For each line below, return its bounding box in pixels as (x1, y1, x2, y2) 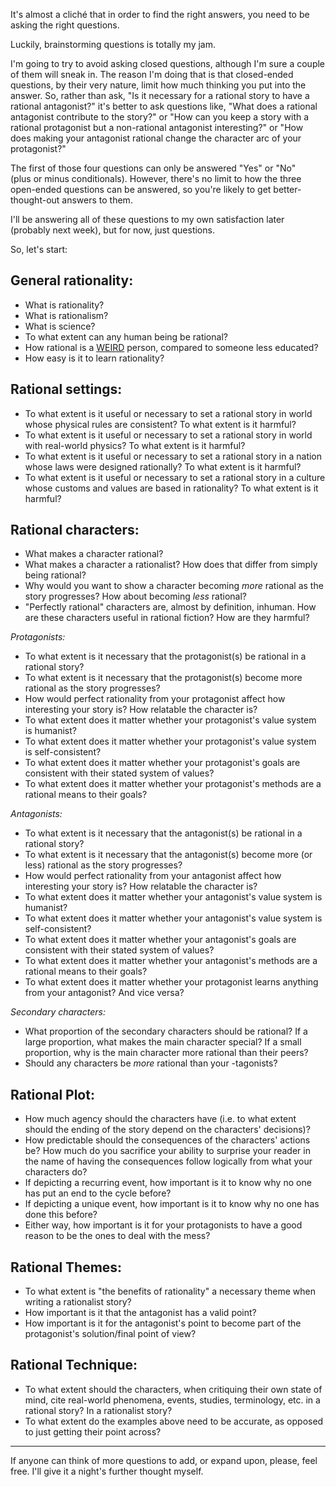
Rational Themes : (10, 1259, 123, 1276)
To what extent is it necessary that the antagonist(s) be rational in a (24, 827, 303, 839)
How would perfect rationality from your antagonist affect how (24, 870, 282, 882)
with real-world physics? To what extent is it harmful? (24, 439, 246, 451)
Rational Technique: (10, 1357, 138, 1374)
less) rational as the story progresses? (24, 859, 183, 871)
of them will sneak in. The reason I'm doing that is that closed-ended (10, 69, 294, 80)
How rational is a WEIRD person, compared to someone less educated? (24, 341, 319, 353)
